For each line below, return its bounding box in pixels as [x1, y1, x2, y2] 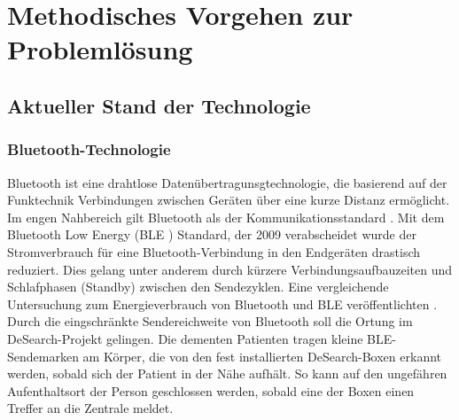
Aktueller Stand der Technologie [7, 91, 311, 119]
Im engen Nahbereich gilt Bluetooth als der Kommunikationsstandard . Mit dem [7, 207, 445, 226]
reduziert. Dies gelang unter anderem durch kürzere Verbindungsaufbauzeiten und [7, 260, 452, 278]
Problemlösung [7, 31, 193, 67]
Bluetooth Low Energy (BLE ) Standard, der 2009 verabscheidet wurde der [7, 225, 416, 244]
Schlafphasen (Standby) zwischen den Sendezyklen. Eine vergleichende [7, 277, 389, 296]
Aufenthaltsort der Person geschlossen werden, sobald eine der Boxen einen [7, 381, 415, 400]
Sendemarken [7, 346, 79, 365]
